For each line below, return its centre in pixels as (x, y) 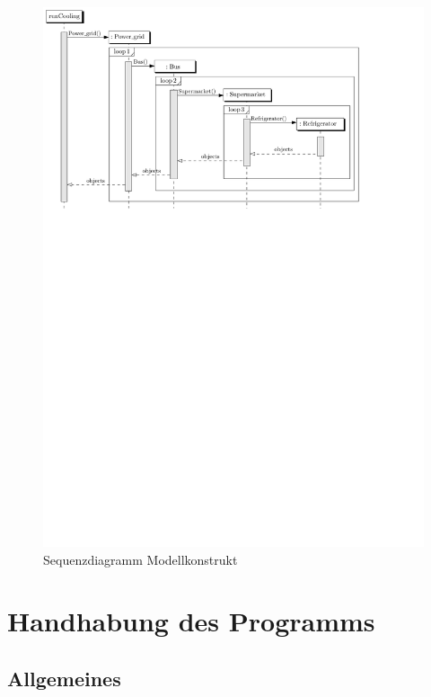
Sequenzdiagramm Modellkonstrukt (141, 559)
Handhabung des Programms (191, 621)
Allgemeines (64, 678)
